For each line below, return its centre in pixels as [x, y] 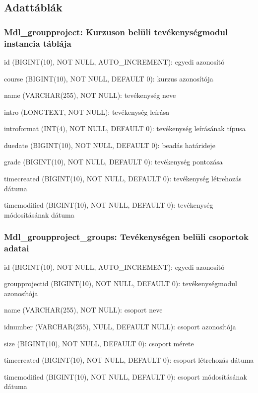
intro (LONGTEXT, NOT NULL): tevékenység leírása [87, 112]
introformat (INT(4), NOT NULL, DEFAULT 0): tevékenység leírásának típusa [125, 128]
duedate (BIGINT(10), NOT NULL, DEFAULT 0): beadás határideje [110, 145]
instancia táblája [38, 43]
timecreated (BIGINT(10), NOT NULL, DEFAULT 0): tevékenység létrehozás [123, 179]
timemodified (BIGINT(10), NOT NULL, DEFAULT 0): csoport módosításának [126, 376]
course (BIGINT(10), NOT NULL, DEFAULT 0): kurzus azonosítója [109, 78]
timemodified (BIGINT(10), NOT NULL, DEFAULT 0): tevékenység [109, 205]
